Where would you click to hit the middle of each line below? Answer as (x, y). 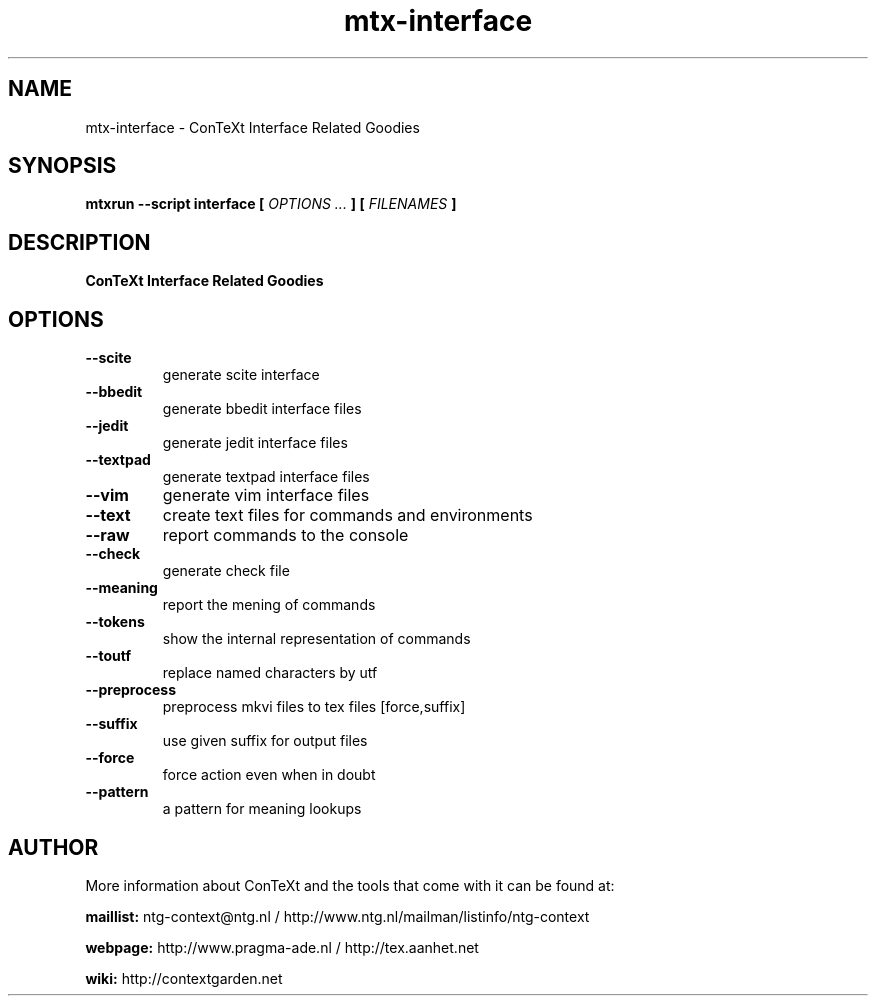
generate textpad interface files (266, 477)
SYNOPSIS (62, 166)
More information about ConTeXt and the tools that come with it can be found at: (350, 885)
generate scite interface (241, 375)
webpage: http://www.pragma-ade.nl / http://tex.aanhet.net (282, 947)
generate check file (226, 571)
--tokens (115, 622)
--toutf (108, 656)
